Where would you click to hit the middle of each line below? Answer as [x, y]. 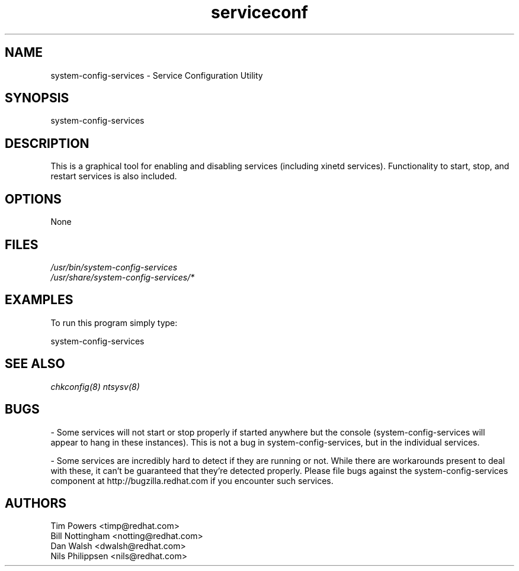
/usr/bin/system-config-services [114, 267]
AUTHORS [36, 503]
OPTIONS [33, 199]
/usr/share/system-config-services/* [123, 277]
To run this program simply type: [114, 322]
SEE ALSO [35, 364]
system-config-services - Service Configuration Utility [157, 75]
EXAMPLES [39, 300]
